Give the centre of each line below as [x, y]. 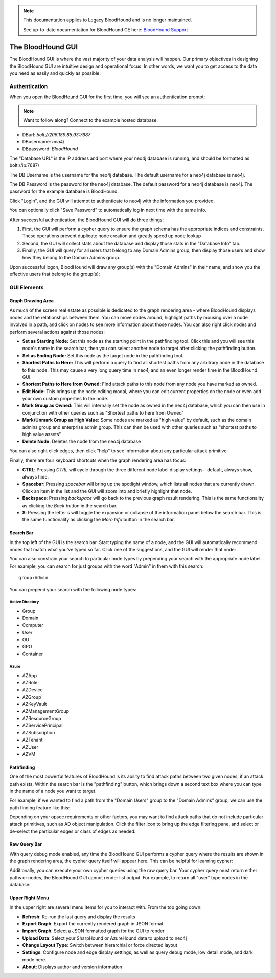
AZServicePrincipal [42, 725]
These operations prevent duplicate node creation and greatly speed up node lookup [112, 236]
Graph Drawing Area [31, 301]
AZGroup [32, 697]
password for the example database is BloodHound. [64, 191]
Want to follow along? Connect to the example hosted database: [91, 120]
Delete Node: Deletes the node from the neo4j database [82, 441]
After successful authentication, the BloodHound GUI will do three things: [87, 220]
